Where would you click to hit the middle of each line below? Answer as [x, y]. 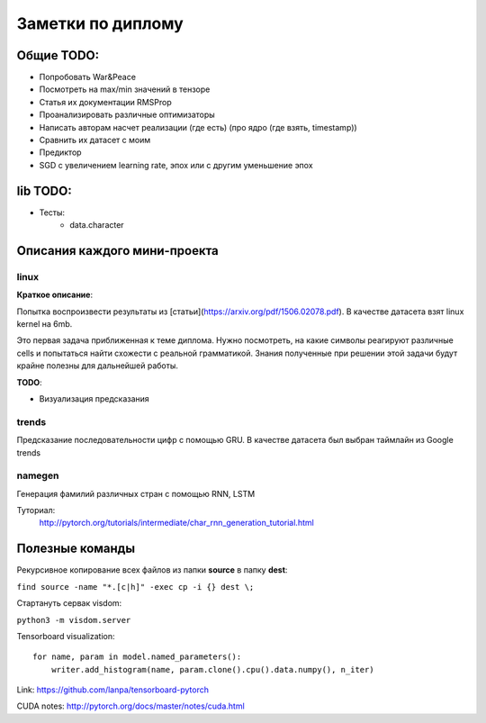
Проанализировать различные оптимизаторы [127, 115]
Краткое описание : [55, 295]
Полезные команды [76, 549]
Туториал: [36, 511]
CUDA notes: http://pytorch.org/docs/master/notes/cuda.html [130, 706]
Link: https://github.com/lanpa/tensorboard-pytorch [113, 690]
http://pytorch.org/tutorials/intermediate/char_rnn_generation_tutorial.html [176, 523]
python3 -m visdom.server [74, 620]
